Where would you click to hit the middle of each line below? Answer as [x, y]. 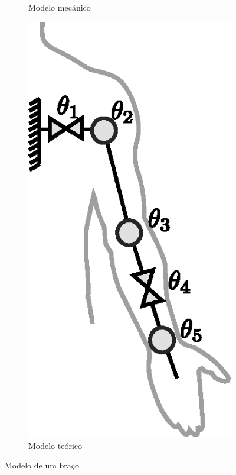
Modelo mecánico [60, 7]
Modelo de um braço [42, 465]
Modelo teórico [55, 445]
